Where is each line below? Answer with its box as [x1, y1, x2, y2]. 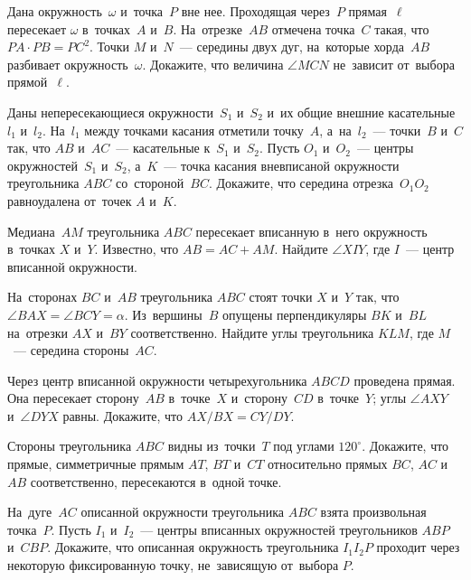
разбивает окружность [7, 54, 128, 73]
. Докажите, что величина [142, 54, 284, 73]
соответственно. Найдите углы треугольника [130, 323, 374, 341]
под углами [273, 436, 334, 455]
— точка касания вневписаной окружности [164, 155, 400, 174]
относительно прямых [268, 454, 388, 473]
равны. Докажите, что [62, 406, 184, 425]
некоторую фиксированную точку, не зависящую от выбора [7, 556, 339, 575]
